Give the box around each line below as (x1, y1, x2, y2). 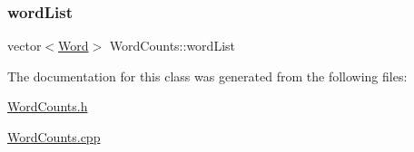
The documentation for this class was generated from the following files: (7, 66, 408, 85)
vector (7, 36, 42, 55)
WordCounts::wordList (109, 36, 235, 55)
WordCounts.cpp (7, 128, 101, 146)
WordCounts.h (7, 97, 88, 116)
